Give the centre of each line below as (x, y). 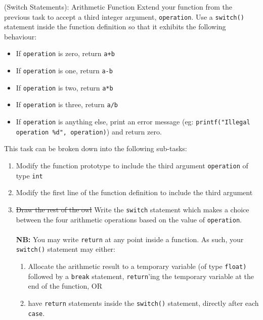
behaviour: (20, 36)
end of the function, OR (65, 286)
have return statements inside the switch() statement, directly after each (143, 303)
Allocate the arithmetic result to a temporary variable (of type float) (137, 266)
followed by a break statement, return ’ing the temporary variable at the (141, 276)
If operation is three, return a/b (67, 104)
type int (29, 175)
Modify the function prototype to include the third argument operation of (132, 165)
